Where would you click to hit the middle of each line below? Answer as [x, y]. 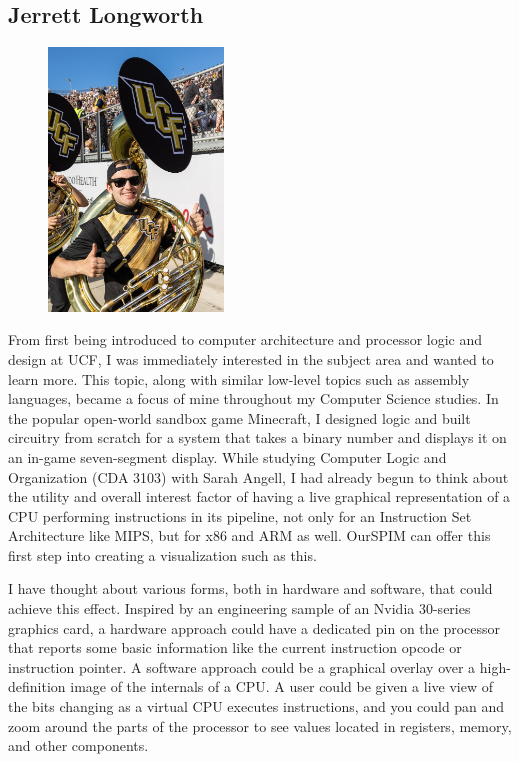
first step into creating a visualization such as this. [162, 554]
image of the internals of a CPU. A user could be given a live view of [281, 686]
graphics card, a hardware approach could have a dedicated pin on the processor [254, 627]
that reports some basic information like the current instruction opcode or [235, 647]
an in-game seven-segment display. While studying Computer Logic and [227, 456]
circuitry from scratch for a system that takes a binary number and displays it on [257, 437]
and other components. [78, 745]
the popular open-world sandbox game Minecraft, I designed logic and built [239, 417]
